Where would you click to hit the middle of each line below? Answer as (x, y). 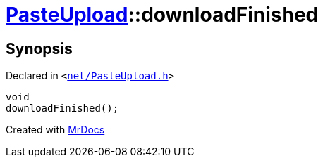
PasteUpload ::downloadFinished (162, 15)
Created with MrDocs (55, 130)
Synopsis (39, 48)
